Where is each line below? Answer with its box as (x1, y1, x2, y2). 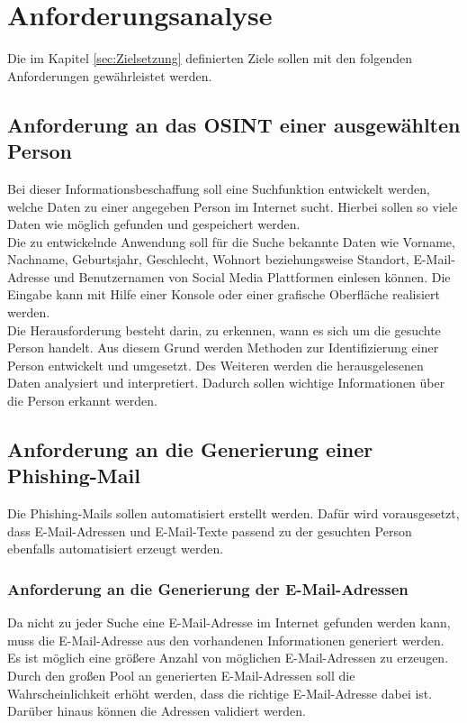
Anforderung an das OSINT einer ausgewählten (7, 110, 461, 138)
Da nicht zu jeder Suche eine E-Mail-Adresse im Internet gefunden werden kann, (7, 613, 451, 632)
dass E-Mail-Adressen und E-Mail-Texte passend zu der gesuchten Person (7, 521, 412, 540)
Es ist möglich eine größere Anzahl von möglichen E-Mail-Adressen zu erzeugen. (7, 648, 449, 667)
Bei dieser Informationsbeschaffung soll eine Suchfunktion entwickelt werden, (7, 178, 431, 197)
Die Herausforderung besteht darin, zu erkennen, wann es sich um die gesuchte (7, 320, 441, 339)
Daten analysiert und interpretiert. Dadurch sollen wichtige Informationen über (7, 373, 445, 392)
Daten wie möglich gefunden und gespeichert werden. (7, 215, 301, 233)
